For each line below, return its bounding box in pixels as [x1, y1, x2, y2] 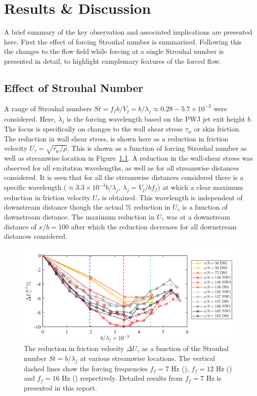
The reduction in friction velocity [24, 343, 125, 353]
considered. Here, [4, 113, 56, 124]
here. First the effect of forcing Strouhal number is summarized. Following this [4, 36, 242, 46]
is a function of [182, 202, 228, 212]
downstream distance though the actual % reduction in [4, 202, 171, 212]
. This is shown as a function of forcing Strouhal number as [67, 143, 247, 153]
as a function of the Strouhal [141, 343, 229, 353]
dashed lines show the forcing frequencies [24, 363, 148, 373]
